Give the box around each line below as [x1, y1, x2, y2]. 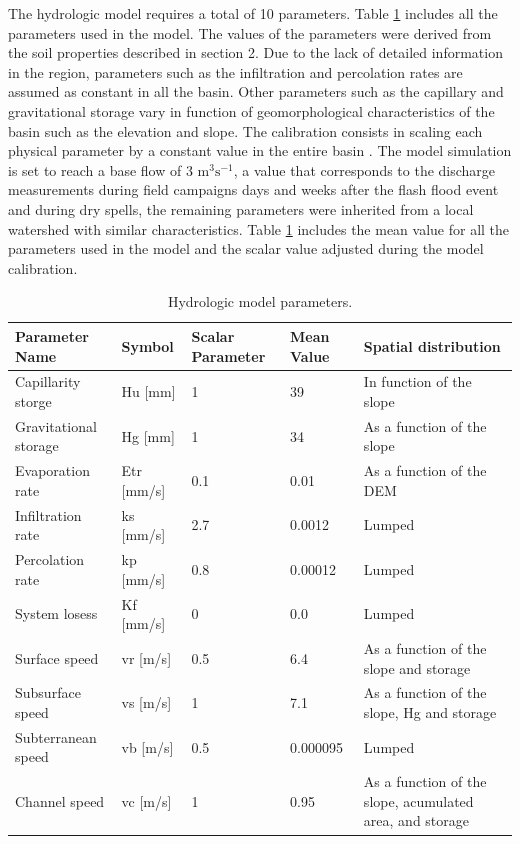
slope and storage [363, 657, 471, 678]
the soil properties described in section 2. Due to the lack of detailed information [8, 42, 503, 63]
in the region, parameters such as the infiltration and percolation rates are [8, 61, 463, 82]
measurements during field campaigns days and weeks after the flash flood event [8, 179, 499, 200]
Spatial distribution [363, 335, 501, 356]
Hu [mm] [121, 381, 176, 402]
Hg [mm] [121, 425, 175, 446]
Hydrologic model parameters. [167, 291, 353, 312]
